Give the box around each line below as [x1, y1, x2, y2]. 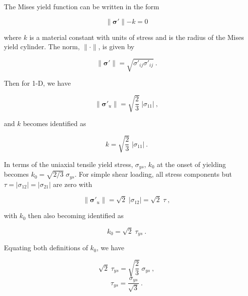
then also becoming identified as [28, 210, 124, 221]
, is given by [98, 41, 134, 52]
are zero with [53, 179, 92, 189]
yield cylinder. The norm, [4, 41, 80, 52]
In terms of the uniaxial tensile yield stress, [4, 159, 133, 169]
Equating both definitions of [4, 242, 88, 253]
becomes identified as [23, 118, 86, 129]
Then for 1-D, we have [4, 78, 71, 88]
